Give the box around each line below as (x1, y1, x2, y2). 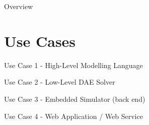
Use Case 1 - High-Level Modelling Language (4, 59, 143, 70)
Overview (4, 1, 33, 11)
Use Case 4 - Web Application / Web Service (4, 110, 143, 121)
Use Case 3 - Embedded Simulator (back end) (4, 93, 145, 104)
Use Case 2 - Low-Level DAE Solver (4, 77, 115, 87)
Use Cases (4, 30, 76, 51)
